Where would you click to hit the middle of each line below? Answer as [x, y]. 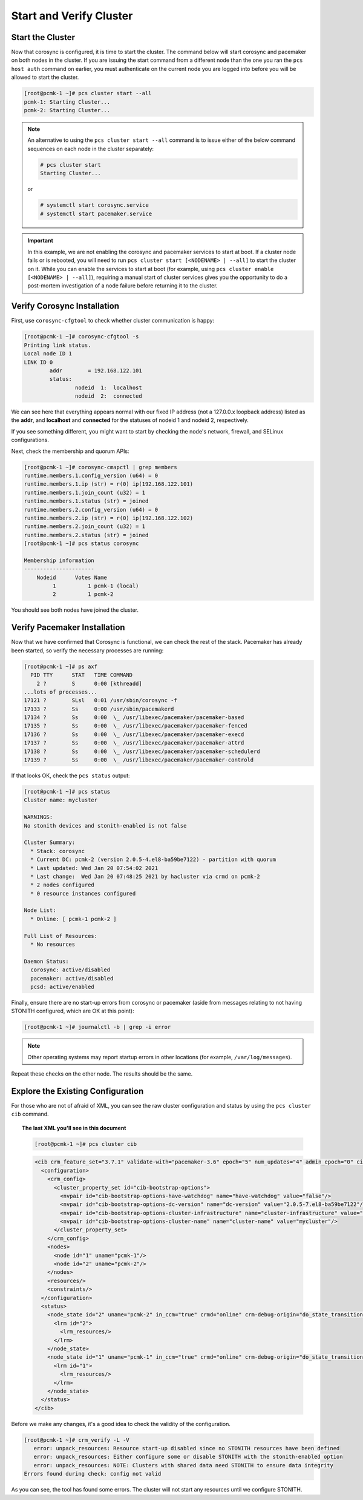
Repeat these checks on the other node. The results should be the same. [102, 1074]
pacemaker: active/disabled [72, 978]
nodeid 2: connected [108, 396]
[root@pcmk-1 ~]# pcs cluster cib [86, 1144]
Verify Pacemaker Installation [68, 628]
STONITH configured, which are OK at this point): [73, 1011]
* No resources [53, 945]
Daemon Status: [46, 961]
